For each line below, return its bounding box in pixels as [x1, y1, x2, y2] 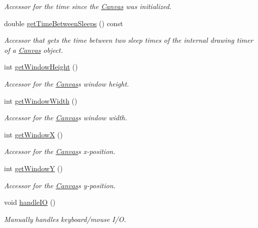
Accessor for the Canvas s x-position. [4, 146, 116, 157]
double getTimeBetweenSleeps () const [4, 18, 123, 28]
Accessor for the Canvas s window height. [4, 78, 129, 89]
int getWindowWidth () [4, 95, 77, 106]
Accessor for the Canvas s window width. [4, 112, 127, 123]
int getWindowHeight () [4, 61, 78, 72]
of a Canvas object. [4, 44, 63, 55]
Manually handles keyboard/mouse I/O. [4, 213, 126, 224]
